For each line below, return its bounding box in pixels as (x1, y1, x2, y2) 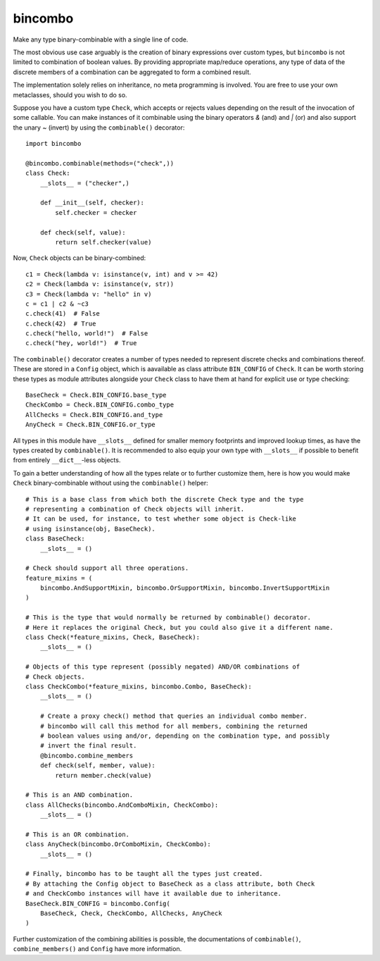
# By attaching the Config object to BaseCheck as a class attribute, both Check (25, 879, 315, 888)
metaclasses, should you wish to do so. (13, 90, 127, 99)
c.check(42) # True (25, 319, 96, 328)
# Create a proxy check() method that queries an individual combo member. (39, 712, 308, 720)
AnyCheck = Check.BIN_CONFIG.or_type (25, 421, 156, 429)
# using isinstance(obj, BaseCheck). (25, 525, 156, 533)
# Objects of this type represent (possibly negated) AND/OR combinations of (25, 663, 300, 671)
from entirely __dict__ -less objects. (13, 456, 121, 464)
